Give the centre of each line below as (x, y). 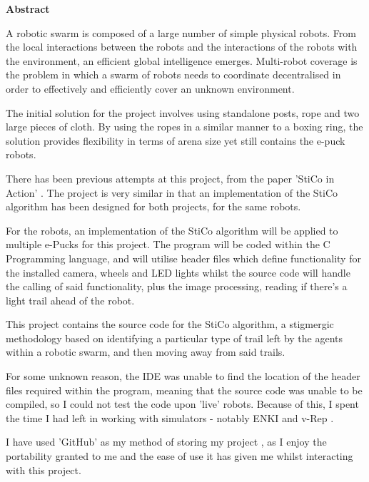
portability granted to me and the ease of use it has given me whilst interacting (180, 456)
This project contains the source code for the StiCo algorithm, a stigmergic (170, 324)
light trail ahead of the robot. (70, 300)
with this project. (44, 470)
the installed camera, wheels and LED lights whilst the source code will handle (178, 272)
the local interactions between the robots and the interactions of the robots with (182, 47)
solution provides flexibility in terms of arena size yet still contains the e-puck (176, 140)
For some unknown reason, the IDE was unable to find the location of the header (183, 376)
